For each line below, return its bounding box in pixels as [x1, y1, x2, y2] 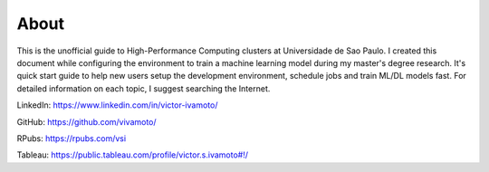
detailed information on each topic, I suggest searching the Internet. [16, 82, 271, 94]
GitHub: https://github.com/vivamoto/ [16, 116, 158, 127]
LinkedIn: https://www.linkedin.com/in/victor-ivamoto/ [16, 100, 218, 110]
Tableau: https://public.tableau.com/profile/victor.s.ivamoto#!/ [16, 149, 249, 160]
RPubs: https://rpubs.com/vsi [16, 132, 127, 144]
